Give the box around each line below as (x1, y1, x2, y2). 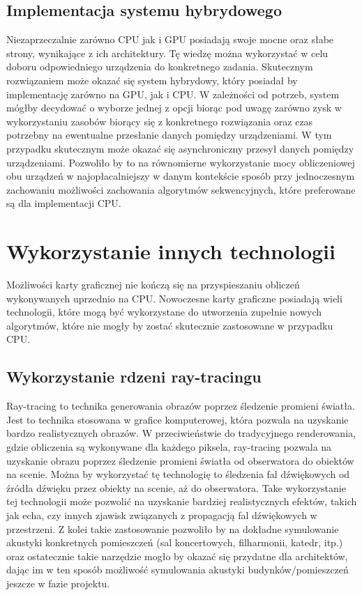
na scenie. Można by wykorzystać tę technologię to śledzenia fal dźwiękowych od (6, 467, 350, 481)
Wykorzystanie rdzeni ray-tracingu (6, 366, 262, 387)
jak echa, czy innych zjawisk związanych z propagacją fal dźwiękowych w (6, 507, 317, 522)
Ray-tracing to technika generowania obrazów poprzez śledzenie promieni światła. (6, 399, 355, 413)
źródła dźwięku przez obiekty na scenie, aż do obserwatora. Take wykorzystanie (6, 480, 346, 495)
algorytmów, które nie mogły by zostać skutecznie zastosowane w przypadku (6, 318, 333, 332)
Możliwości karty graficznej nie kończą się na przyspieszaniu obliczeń (6, 277, 300, 292)
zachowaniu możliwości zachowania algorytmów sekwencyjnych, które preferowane (6, 182, 356, 196)
